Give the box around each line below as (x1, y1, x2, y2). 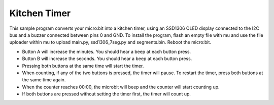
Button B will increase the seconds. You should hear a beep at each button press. (22, 56, 192, 62)
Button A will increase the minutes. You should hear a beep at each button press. (22, 48, 191, 55)
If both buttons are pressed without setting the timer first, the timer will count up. (22, 91, 191, 97)
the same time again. (22, 77, 66, 83)
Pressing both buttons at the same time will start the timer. (22, 63, 144, 69)
